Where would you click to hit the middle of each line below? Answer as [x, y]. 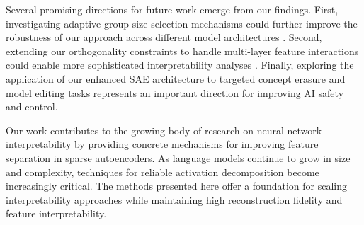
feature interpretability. [56, 213]
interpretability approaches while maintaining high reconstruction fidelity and [174, 199]
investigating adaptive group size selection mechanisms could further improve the [182, 23]
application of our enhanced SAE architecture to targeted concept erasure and [176, 78]
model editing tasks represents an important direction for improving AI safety [175, 92]
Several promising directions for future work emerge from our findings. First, [172, 9]
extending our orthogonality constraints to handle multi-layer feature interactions [182, 51]
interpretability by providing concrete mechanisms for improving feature [162, 144]
